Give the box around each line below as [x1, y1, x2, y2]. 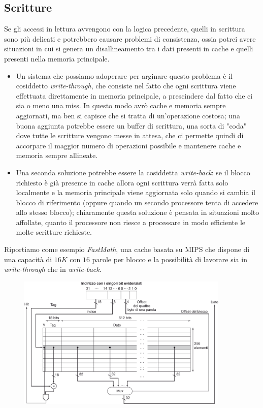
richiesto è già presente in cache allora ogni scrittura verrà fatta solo [16, 177, 228, 187]
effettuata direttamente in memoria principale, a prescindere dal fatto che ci [16, 90, 253, 101]
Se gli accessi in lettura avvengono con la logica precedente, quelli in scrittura [4, 23, 245, 34]
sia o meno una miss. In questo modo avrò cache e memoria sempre [16, 100, 226, 111]
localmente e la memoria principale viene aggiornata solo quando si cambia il [16, 187, 255, 198]
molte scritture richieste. [16, 227, 92, 237]
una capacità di [4, 254, 52, 264]
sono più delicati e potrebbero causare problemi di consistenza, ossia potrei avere [4, 33, 256, 44]
